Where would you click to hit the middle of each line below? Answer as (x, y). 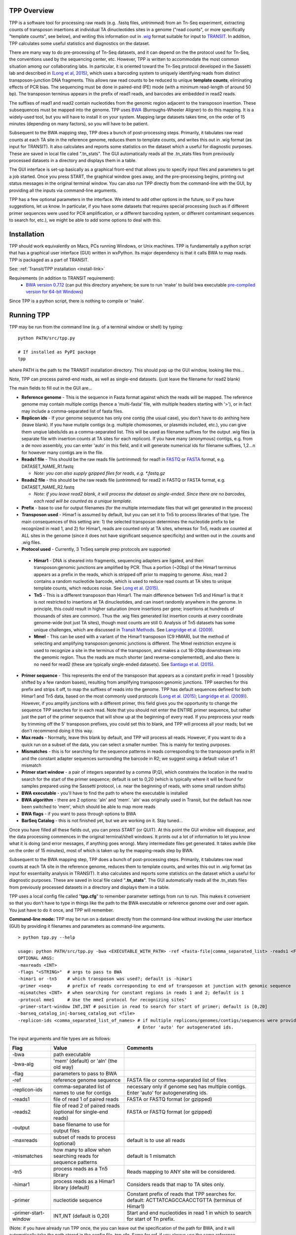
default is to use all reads (156, 1140)
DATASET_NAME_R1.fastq (48, 466)
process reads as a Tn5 (81, 1168)
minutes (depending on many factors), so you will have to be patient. (79, 123)
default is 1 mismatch (151, 1156)
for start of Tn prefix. (151, 1219)
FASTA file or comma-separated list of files (176, 1080)
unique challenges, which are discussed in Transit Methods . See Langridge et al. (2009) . (124, 629)
